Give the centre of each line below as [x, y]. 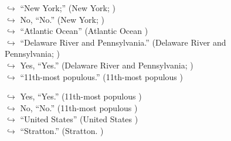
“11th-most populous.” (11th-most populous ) [101, 76]
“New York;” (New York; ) [68, 8]
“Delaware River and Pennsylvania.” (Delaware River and [123, 42]
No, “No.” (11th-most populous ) [79, 107]
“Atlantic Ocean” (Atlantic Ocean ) [84, 31]
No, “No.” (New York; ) [62, 19]
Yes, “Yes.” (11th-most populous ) [81, 96]
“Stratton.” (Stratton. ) [62, 130]
